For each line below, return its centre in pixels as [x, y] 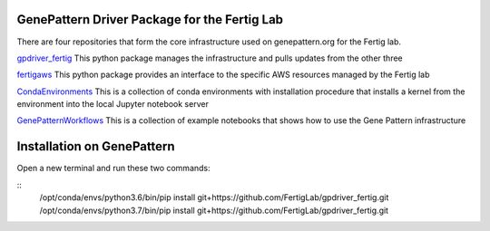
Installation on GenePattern [96, 146]
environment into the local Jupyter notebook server [113, 104]
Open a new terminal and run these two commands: [113, 168]
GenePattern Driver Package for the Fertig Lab [150, 19]
